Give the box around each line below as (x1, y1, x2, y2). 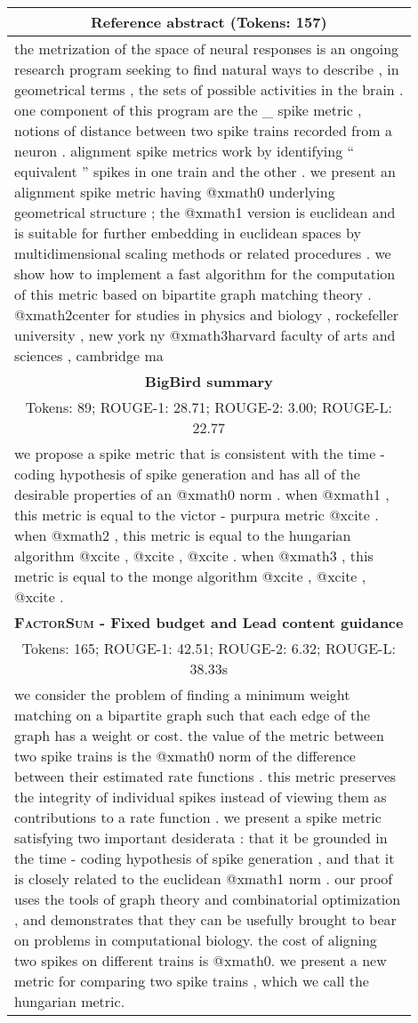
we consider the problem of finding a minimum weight (14, 684, 350, 705)
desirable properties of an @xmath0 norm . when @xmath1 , (14, 484, 390, 504)
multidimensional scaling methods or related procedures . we (14, 243, 391, 263)
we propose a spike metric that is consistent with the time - (14, 443, 385, 463)
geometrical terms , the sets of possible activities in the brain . (14, 79, 404, 100)
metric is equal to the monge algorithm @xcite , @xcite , (14, 566, 366, 586)
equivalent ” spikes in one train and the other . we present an (14, 161, 396, 181)
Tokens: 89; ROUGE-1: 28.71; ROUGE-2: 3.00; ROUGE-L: (25, 397, 392, 417)
